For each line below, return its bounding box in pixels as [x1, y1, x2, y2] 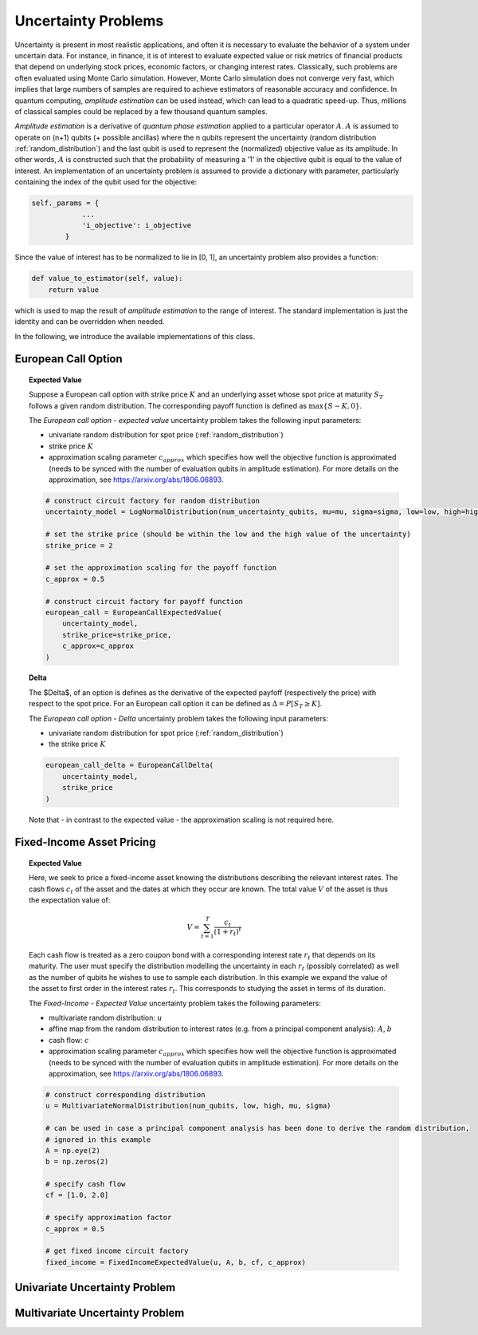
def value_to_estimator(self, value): [31, 274, 183, 283]
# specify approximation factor [45, 1213, 172, 1222]
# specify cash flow [45, 1179, 126, 1189]
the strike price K [49, 739, 106, 749]
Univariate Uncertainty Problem [14, 1281, 176, 1294]
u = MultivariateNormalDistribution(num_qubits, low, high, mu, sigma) [45, 1101, 331, 1111]
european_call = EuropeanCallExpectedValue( [45, 607, 222, 617]
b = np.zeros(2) [45, 1157, 109, 1167]
